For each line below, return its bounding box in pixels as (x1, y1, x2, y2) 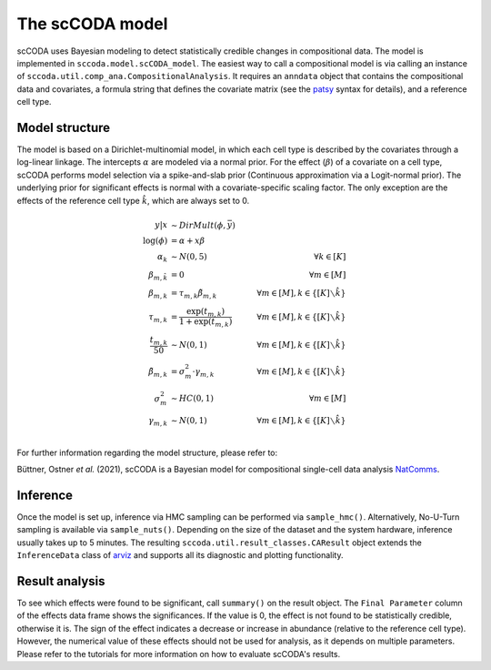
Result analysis (16, 574, 105, 589)
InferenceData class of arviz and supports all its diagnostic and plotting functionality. (16, 550, 344, 561)
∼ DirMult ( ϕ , (170, 219, 226, 230)
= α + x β (170, 236, 205, 246)
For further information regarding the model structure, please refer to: (16, 447, 278, 458)
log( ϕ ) (142, 236, 168, 246)
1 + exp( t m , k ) (178, 317, 233, 330)
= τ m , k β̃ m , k (170, 288, 217, 300)
